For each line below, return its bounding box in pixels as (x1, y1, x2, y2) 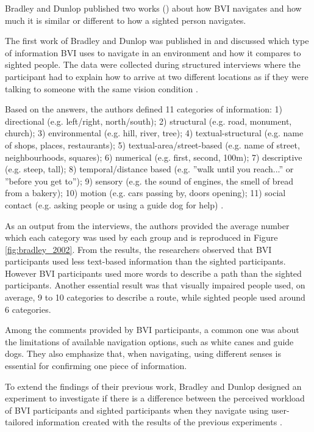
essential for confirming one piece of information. (5, 359, 187, 372)
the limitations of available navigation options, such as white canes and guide (5, 335, 294, 348)
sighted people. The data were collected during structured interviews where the (5, 58, 301, 71)
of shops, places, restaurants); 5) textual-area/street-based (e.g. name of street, (5, 138, 300, 151)
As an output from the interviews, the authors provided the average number (5, 219, 290, 232)
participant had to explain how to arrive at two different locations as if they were (5, 70, 309, 82)
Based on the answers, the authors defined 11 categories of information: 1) (5, 103, 282, 115)
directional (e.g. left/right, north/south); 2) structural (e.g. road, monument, (5, 114, 292, 127)
